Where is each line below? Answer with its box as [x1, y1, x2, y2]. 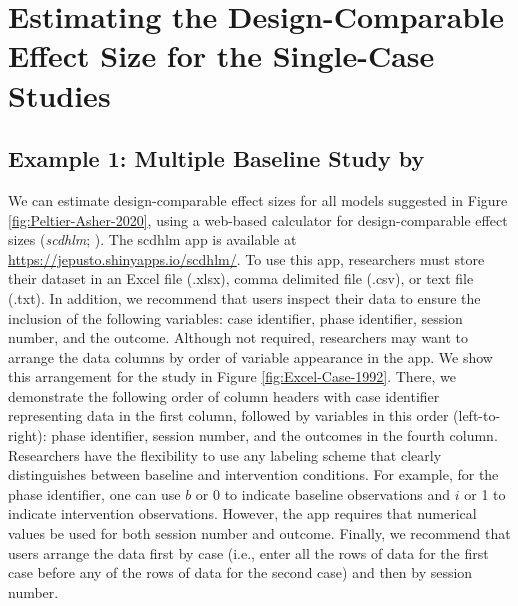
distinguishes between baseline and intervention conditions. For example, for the [8, 464, 499, 485]
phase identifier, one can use [8, 483, 181, 504]
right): [8, 425, 47, 446]
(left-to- [453, 405, 501, 426]
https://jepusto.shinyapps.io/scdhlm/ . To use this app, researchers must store [8, 248, 485, 269]
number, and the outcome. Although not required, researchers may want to [8, 327, 469, 348]
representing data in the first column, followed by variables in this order [8, 405, 449, 426]
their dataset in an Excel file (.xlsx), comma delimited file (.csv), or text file [8, 268, 474, 289]
